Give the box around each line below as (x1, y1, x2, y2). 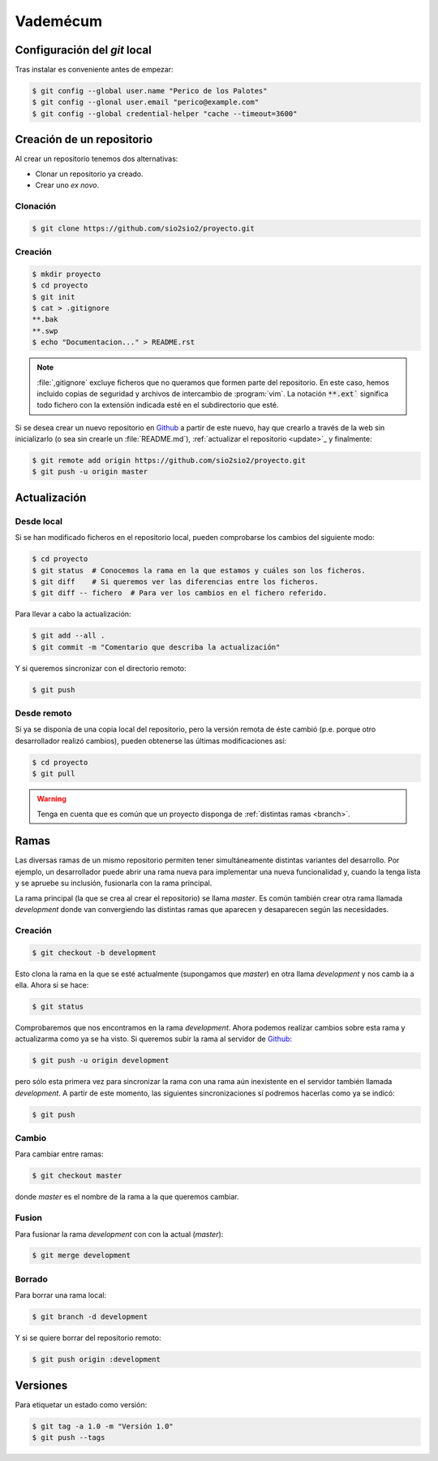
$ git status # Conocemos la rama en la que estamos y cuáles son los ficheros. (32, 565, 367, 575)
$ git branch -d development (32, 1312, 148, 1321)
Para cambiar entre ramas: (15, 1149, 104, 1159)
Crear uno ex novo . (35, 180, 100, 190)
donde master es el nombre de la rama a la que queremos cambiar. (15, 1192, 239, 1202)
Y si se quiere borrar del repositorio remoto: (15, 1333, 161, 1343)
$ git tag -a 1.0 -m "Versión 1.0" (32, 1421, 174, 1431)
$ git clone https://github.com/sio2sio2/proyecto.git (32, 223, 255, 233)
